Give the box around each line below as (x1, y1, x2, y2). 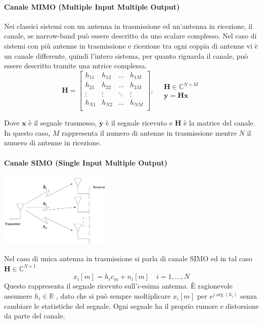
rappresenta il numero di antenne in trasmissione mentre (62, 127, 237, 138)
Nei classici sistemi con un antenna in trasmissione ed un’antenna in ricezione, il (4, 20, 252, 31)
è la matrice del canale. (183, 117, 255, 128)
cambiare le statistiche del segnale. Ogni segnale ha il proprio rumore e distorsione (4, 300, 259, 311)
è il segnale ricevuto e (106, 117, 172, 128)
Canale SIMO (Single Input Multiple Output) (4, 157, 167, 168)
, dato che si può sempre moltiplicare (56, 290, 171, 301)
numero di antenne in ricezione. (4, 137, 102, 148)
